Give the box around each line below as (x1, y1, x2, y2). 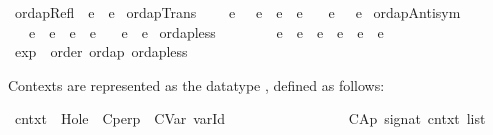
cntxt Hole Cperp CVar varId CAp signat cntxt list (14, 108, 486, 129)
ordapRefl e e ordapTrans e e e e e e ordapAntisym (14, 2, 461, 22)
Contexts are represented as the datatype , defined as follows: (8, 74, 385, 95)
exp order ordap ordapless (14, 41, 188, 62)
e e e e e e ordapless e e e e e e (28, 21, 384, 42)
